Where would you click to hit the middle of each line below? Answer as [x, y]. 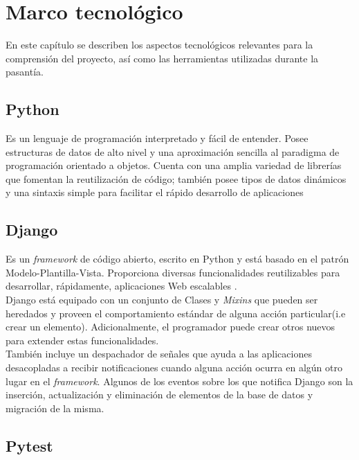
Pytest [29, 445]
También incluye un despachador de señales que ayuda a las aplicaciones [159, 354]
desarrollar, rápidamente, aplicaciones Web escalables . [121, 286]
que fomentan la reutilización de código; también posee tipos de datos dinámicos [176, 178]
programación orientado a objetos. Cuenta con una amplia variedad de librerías [174, 165]
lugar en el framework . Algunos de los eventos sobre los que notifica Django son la [179, 381]
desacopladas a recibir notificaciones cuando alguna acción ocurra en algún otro [174, 368]
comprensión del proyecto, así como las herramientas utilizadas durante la [162, 58]
